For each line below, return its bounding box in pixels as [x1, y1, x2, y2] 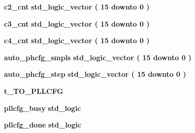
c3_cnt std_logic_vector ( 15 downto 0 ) [4, 18, 150, 29]
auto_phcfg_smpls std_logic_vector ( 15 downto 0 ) [4, 52, 191, 62]
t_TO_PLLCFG [4, 85, 64, 96]
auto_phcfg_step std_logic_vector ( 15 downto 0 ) [4, 69, 186, 79]
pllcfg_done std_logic [4, 119, 82, 130]
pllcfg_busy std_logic [4, 102, 81, 113]
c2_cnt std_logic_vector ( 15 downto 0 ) [4, 2, 150, 12]
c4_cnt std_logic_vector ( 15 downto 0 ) [4, 35, 150, 46]
